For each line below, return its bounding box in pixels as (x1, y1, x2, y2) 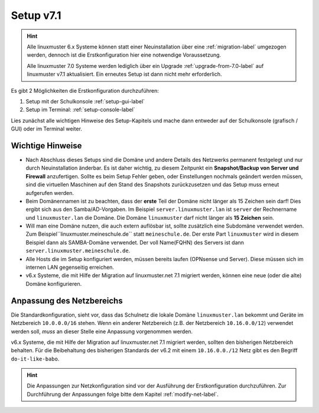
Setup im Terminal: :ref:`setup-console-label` (25, 106, 135, 113)
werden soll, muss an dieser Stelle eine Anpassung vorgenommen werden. (11, 328, 193, 335)
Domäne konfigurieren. (25, 280, 82, 287)
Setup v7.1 (11, 9, 61, 22)
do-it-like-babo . (11, 355, 60, 362)
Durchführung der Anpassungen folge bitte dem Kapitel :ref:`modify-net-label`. (27, 391, 219, 398)
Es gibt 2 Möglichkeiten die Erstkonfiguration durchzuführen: (11, 87, 159, 94)
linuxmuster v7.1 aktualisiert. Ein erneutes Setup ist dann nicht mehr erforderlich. (27, 71, 222, 78)
